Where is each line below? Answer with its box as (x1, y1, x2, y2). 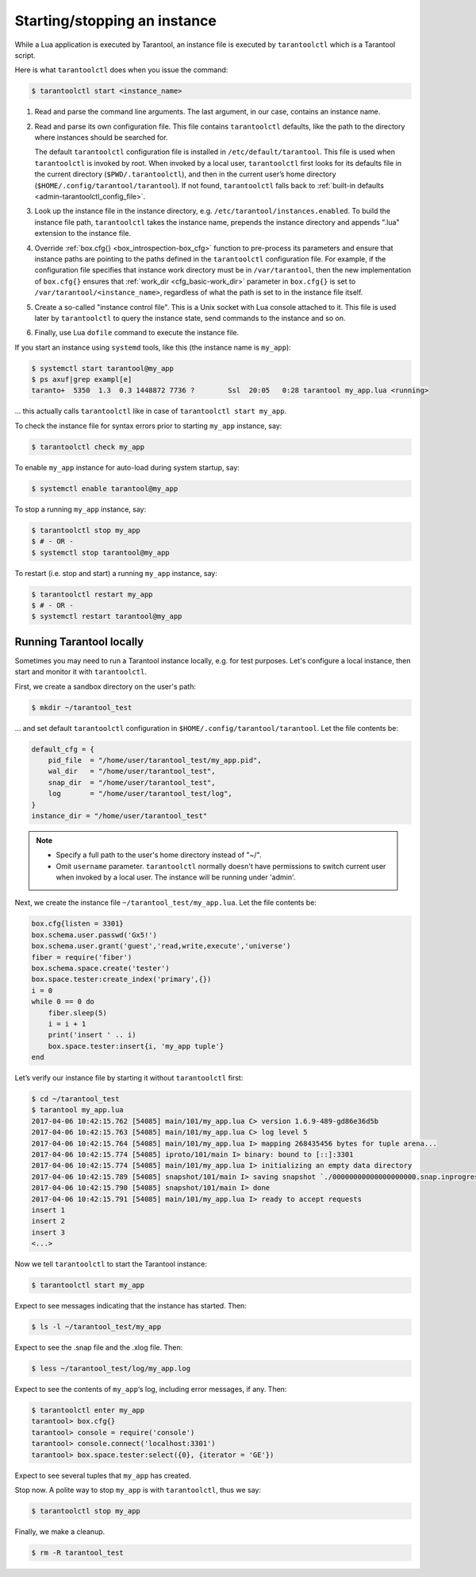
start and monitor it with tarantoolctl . (14, 667, 147, 677)
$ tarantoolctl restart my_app (31, 589, 154, 599)
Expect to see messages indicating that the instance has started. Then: (14, 1301, 248, 1311)
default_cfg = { (31, 744, 95, 754)
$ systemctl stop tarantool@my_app (31, 548, 170, 557)
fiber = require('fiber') (31, 953, 132, 961)
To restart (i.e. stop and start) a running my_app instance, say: (14, 568, 217, 578)
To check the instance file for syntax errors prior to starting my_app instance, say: (14, 421, 282, 431)
